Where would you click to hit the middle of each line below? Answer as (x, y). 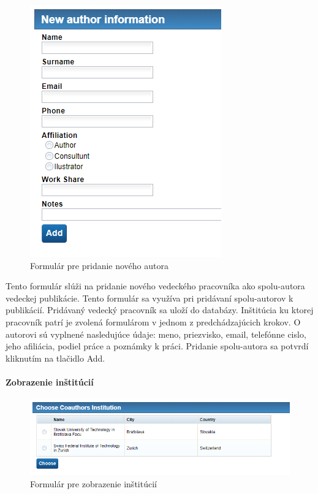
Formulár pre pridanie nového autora (99, 265)
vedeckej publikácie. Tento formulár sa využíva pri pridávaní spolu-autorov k (150, 298)
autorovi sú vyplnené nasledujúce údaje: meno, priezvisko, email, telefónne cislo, (156, 334)
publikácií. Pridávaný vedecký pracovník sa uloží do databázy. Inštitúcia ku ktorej (160, 310)
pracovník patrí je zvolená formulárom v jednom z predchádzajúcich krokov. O (153, 321)
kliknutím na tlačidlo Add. (55, 358)
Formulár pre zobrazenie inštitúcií (93, 483)
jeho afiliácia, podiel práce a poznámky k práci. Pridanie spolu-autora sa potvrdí (157, 346)
